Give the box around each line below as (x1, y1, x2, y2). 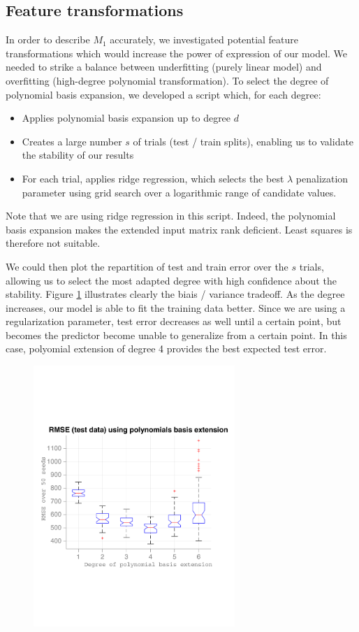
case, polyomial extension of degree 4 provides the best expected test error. (6, 341, 327, 356)
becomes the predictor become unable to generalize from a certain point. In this (6, 327, 347, 342)
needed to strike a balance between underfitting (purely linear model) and (6, 59, 322, 74)
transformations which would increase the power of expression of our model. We (6, 45, 348, 60)
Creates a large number (22, 134, 122, 148)
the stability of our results (22, 148, 134, 162)
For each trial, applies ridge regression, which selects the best (22, 171, 284, 185)
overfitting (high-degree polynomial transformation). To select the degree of (6, 73, 329, 87)
